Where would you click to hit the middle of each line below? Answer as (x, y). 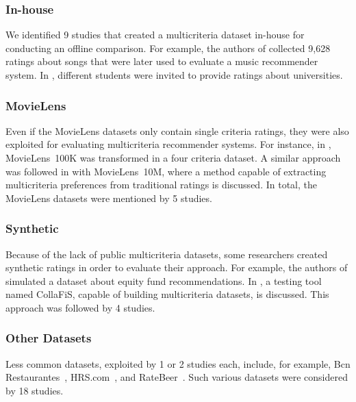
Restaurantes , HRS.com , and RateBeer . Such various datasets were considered (177, 377)
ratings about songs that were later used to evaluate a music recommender (162, 61)
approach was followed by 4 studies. (80, 307)
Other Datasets (49, 338)
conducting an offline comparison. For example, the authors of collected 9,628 (168, 48)
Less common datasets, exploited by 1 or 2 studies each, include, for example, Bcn (178, 363)
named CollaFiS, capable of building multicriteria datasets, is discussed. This (167, 294)
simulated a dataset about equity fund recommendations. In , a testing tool (164, 280)
